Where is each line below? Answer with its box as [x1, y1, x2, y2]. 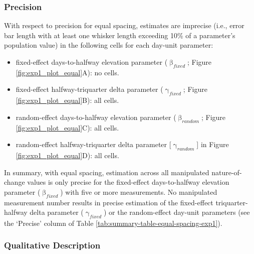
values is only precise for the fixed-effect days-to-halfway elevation [27, 177, 229, 187]
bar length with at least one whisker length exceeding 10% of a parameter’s [4, 30, 235, 40]
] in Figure [196, 139, 229, 150]
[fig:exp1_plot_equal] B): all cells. [16, 95, 119, 105]
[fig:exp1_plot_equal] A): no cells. [16, 67, 119, 77]
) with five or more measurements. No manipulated [60, 186, 217, 197]
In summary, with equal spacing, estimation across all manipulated [4, 167, 209, 177]
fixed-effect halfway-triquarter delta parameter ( [16, 84, 163, 94]
